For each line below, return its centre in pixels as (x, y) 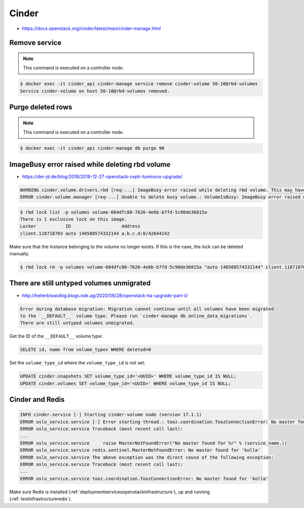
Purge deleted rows (41, 107)
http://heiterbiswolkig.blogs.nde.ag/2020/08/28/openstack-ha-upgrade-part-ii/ (105, 295)
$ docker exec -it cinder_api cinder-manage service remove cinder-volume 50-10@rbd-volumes (139, 84)
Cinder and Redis (37, 400)
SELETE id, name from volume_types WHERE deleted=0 (86, 350)
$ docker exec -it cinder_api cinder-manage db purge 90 (92, 148)
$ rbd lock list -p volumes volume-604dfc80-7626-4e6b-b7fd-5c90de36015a (113, 212)
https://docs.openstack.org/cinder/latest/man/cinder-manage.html (91, 28)
